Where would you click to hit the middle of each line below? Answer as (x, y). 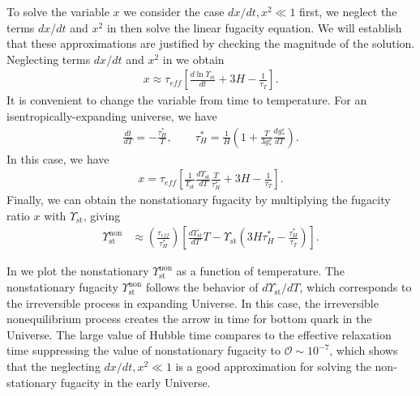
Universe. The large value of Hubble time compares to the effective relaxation (199, 334)
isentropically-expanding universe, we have (112, 116)
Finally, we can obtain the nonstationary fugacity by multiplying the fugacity (199, 200)
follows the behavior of (202, 287)
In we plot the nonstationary (78, 271)
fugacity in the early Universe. (135, 382)
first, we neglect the (348, 11)
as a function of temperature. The (261, 271)
